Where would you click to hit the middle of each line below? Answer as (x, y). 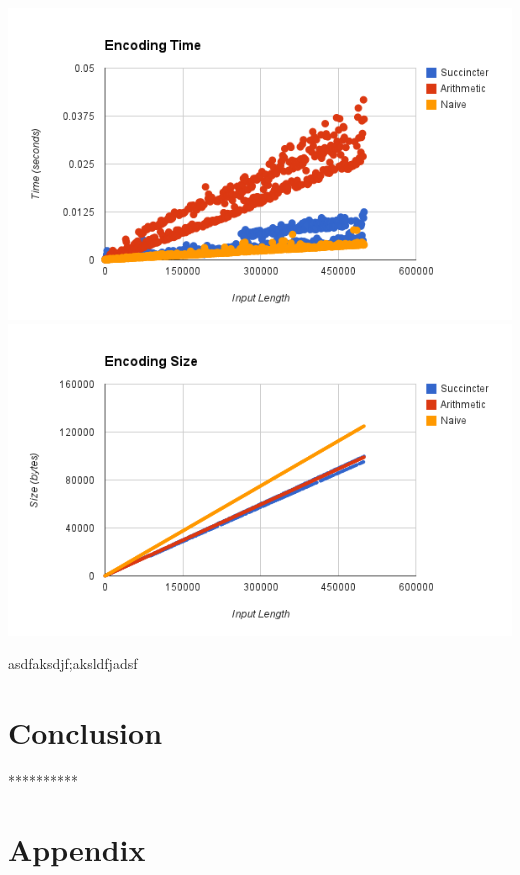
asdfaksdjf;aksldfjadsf (73, 663)
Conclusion (85, 732)
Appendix (77, 848)
